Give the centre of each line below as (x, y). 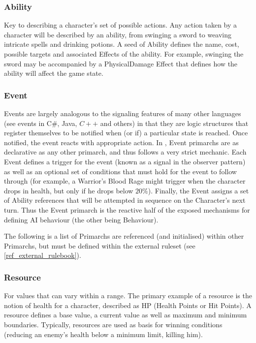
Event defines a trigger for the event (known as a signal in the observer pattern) (125, 161)
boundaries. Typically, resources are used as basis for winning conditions (113, 324)
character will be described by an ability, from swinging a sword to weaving (118, 34)
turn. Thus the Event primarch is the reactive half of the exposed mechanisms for (127, 209)
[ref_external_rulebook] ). (43, 255)
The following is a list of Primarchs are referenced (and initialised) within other (124, 236)
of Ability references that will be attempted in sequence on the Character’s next (125, 200)
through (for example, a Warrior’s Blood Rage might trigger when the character (125, 181)
